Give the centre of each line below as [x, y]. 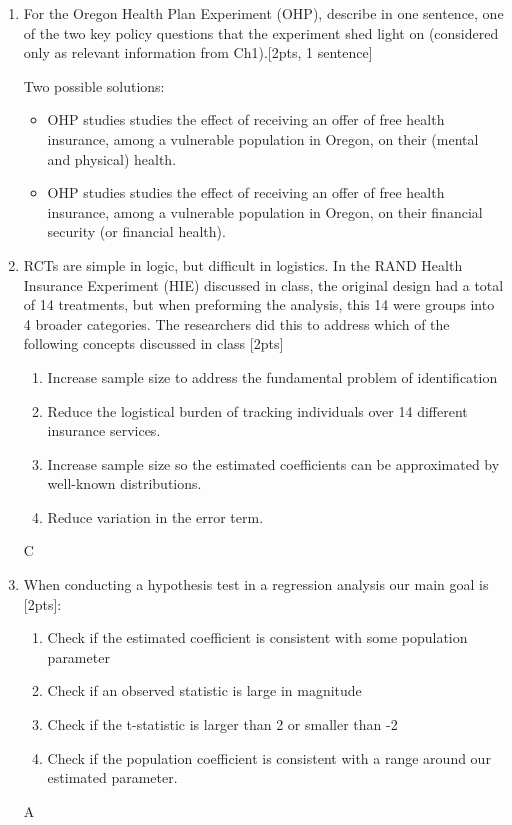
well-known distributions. [124, 483]
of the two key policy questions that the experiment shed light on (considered [261, 32]
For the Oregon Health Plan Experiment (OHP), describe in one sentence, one [263, 13]
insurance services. [104, 430]
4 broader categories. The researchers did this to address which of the [236, 323]
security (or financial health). [136, 231]
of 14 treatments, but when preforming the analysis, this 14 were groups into [259, 304]
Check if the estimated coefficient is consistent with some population [257, 637]
